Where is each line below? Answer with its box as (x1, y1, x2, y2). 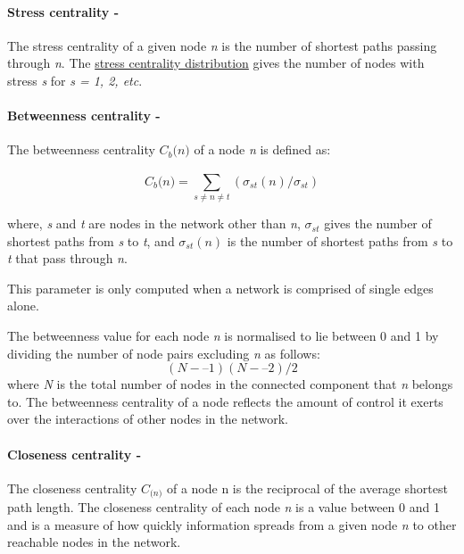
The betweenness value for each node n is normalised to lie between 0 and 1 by (7, 327, 439, 345)
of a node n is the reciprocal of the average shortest (166, 478, 448, 497)
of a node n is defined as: (194, 140, 331, 159)
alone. (7, 296, 39, 315)
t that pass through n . (7, 249, 128, 268)
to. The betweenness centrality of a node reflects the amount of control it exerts (7, 392, 443, 410)
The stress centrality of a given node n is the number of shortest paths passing (7, 36, 437, 54)
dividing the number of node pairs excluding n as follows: (7, 343, 320, 362)
